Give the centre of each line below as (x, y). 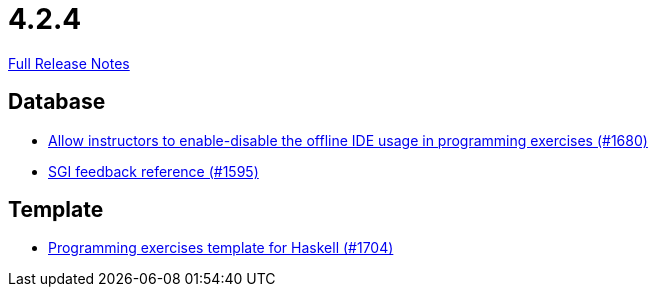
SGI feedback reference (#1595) (153, 171)
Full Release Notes (69, 63)
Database (57, 102)
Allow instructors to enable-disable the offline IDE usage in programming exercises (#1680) (348, 140)
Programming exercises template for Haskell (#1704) (221, 248)
